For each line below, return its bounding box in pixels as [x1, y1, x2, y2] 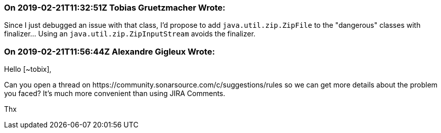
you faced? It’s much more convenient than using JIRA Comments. [4, 89, 226, 98]
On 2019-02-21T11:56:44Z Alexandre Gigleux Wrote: [4, 46, 215, 57]
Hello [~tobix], [4, 65, 52, 74]
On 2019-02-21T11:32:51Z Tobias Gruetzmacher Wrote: [4, 3, 226, 13]
